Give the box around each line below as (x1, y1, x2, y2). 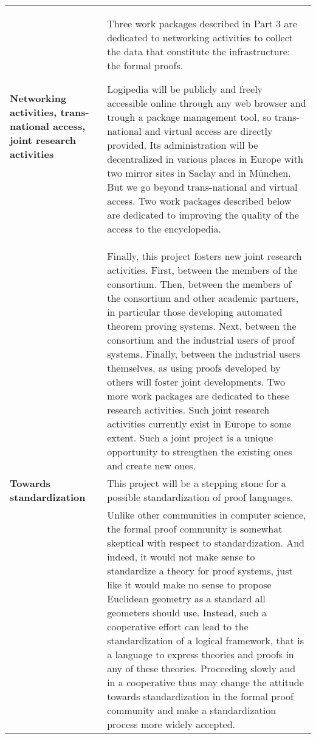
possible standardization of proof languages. (107, 490, 294, 504)
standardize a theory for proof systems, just (107, 564, 293, 577)
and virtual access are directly (145, 124, 273, 138)
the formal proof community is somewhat (107, 522, 283, 536)
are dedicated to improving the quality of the (107, 208, 299, 222)
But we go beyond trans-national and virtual (107, 180, 298, 194)
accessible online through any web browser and (107, 96, 306, 110)
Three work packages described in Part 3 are (107, 16, 297, 30)
